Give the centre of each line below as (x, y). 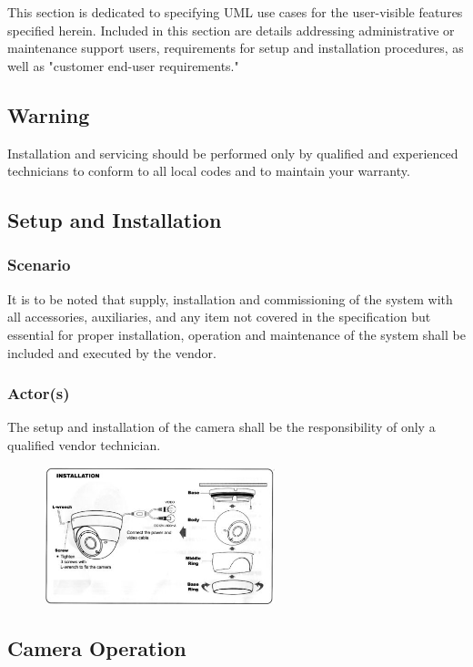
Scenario (39, 265)
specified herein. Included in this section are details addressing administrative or (231, 30)
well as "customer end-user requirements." (123, 65)
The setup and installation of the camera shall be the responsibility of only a (221, 427)
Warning (49, 114)
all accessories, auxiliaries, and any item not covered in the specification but (219, 317)
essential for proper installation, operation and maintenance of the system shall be (236, 334)
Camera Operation (97, 647)
